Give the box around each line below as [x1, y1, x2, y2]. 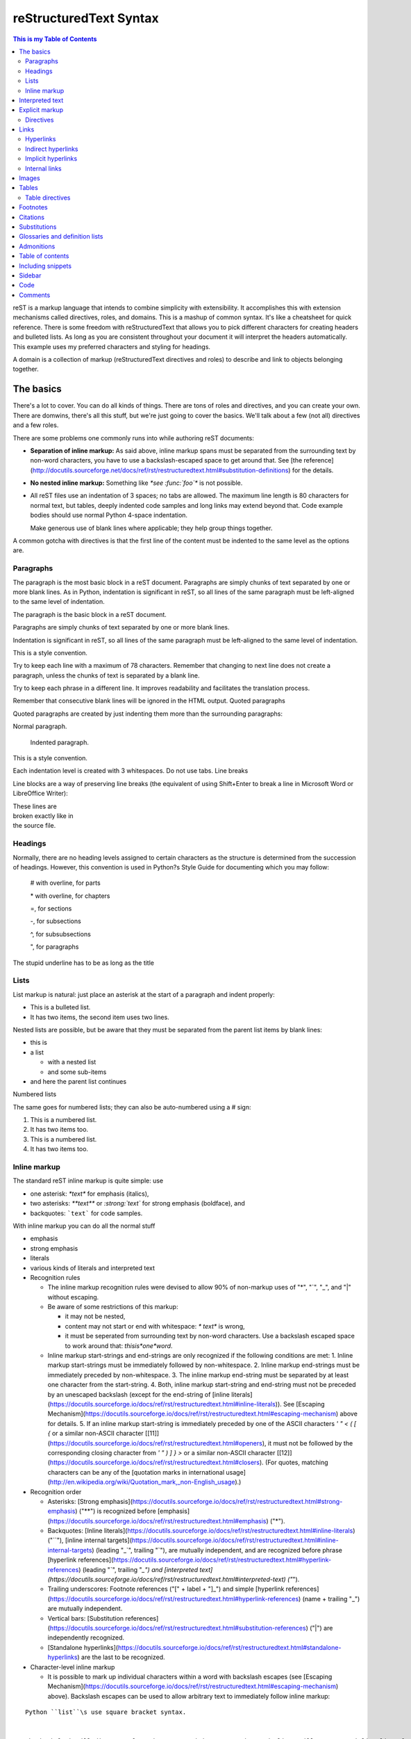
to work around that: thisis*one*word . [65, 1341, 173, 1349]
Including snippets [19, 262, 72, 270]
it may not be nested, [65, 1312, 126, 1321]
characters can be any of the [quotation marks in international [47, 1468, 225, 1476]
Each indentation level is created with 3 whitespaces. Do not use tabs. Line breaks [12, 767, 249, 775]
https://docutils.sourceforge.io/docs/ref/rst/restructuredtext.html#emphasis [49, 1516, 267, 1525]
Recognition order [30, 1487, 82, 1496]
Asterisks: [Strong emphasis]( [47, 1497, 133, 1505]
